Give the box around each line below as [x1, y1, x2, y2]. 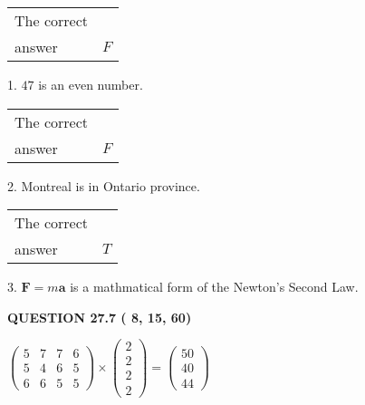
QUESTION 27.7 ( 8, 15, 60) [7, 307, 192, 326]
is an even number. [38, 75, 143, 93]
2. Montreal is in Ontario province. [7, 176, 200, 195]
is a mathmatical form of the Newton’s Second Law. [70, 277, 359, 296]
